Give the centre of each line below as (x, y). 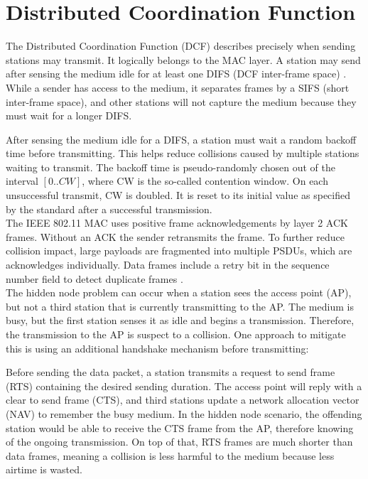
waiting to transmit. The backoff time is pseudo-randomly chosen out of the (171, 167)
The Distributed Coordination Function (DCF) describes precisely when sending (181, 46)
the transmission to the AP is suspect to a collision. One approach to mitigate (176, 334)
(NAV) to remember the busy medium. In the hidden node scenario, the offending (184, 413)
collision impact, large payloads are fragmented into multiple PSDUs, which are (179, 251)
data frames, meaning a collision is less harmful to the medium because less (170, 455)
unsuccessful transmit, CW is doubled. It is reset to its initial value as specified (178, 195)
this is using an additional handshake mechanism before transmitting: (157, 348)
